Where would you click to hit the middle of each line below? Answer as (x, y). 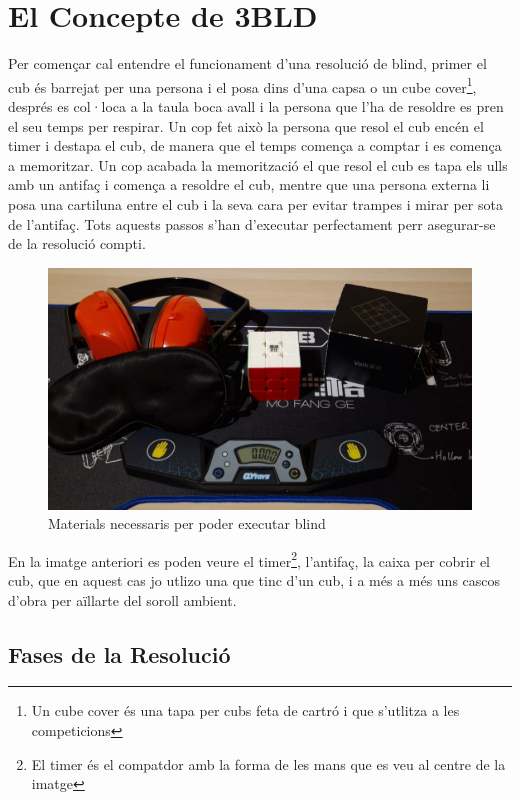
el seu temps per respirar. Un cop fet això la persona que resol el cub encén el (246, 125)
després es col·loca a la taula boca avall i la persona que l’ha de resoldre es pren (256, 105)
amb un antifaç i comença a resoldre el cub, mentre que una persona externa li (249, 184)
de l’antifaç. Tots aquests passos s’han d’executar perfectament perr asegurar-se (252, 223)
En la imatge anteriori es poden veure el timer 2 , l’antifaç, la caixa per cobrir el (249, 559)
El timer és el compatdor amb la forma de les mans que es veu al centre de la (268, 763)
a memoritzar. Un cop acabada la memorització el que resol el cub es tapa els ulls (258, 164)
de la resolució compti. (77, 243)
